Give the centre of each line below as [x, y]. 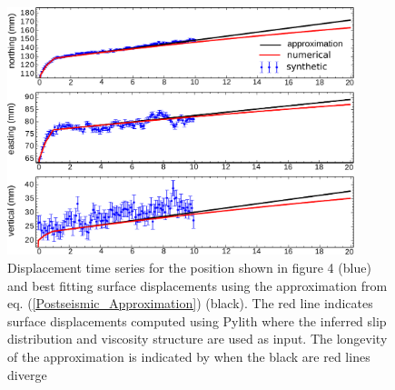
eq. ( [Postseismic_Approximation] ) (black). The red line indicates [190, 303]
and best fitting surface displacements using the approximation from [197, 285]
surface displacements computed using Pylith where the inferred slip [197, 320]
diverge [27, 374]
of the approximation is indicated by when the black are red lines [189, 356]
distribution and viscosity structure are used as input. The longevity [197, 339]
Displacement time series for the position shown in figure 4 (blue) [189, 267]
